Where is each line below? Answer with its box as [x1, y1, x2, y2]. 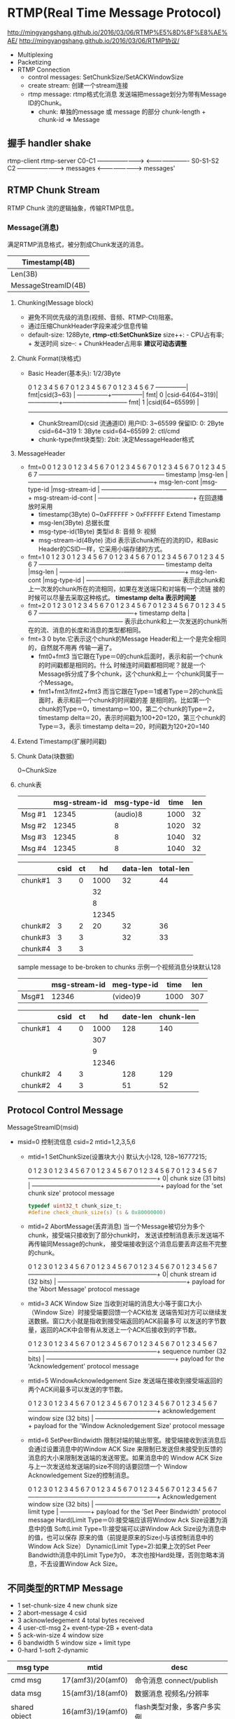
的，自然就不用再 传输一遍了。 [27, 643, 116, 651]
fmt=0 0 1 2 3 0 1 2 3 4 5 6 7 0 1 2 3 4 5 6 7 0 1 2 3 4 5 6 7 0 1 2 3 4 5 [27, 463, 226, 471]
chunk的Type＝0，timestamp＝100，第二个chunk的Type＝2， [38, 705, 218, 713]
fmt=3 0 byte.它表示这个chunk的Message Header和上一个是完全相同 [27, 634, 227, 643]
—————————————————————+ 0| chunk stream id [27, 1270, 217, 1279]
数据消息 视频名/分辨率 [134, 1689, 210, 1699]
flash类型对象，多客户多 [134, 1702, 215, 1712]
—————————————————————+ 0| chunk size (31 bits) [27, 1174, 226, 1182]
